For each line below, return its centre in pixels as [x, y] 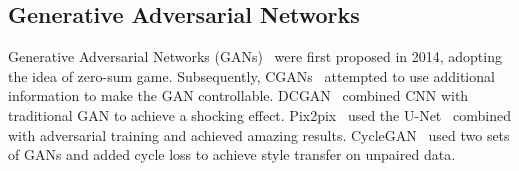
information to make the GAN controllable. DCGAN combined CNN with [238, 95]
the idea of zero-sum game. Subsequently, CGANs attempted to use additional [251, 75]
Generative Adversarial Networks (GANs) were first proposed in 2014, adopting [255, 56]
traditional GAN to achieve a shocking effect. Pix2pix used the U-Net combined [259, 114]
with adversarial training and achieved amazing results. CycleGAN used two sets [259, 134]
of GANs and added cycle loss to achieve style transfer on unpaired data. [232, 154]
